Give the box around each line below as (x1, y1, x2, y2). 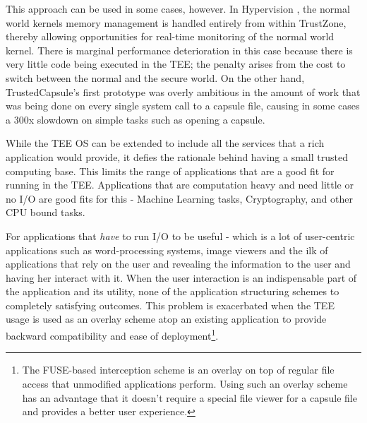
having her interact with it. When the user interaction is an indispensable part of (6, 270, 357, 285)
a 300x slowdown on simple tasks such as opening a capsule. (6, 112, 265, 126)
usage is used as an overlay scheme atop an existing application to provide (6, 311, 327, 326)
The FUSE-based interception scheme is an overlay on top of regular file (22, 362, 335, 377)
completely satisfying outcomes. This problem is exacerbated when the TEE (6, 297, 335, 312)
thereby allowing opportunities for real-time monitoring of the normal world (6, 29, 335, 44)
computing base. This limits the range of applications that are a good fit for (6, 163, 335, 178)
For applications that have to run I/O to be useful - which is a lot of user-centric (6, 228, 355, 243)
